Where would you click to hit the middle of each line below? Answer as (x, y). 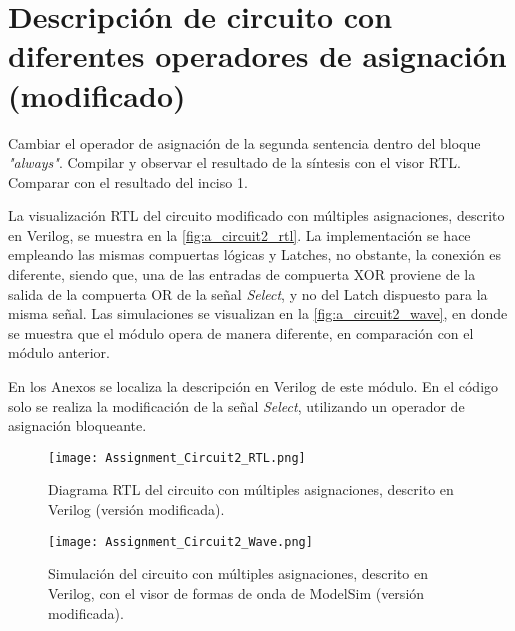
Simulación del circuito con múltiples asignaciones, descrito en (238, 573)
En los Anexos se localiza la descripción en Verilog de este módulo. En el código (253, 386)
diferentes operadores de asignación (257, 55)
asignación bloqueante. (77, 425)
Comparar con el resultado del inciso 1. (128, 181)
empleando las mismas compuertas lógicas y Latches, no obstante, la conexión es (255, 254)
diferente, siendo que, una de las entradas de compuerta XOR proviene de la (242, 274)
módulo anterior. (59, 352)
